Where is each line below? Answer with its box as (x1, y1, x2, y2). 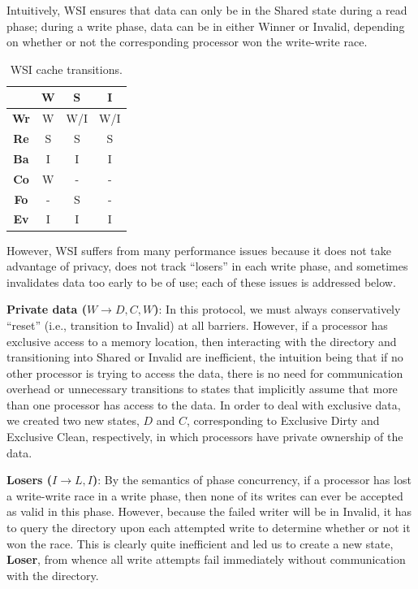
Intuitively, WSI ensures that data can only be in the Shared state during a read (6, 2, 407, 18)
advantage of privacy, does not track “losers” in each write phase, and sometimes (6, 258, 408, 275)
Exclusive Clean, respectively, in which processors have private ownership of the (6, 428, 403, 445)
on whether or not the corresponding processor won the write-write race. (6, 33, 368, 50)
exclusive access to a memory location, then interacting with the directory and (6, 332, 397, 349)
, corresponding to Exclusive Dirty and (187, 412, 380, 429)
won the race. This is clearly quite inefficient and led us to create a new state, (6, 535, 394, 552)
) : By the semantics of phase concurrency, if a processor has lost (92, 471, 412, 488)
